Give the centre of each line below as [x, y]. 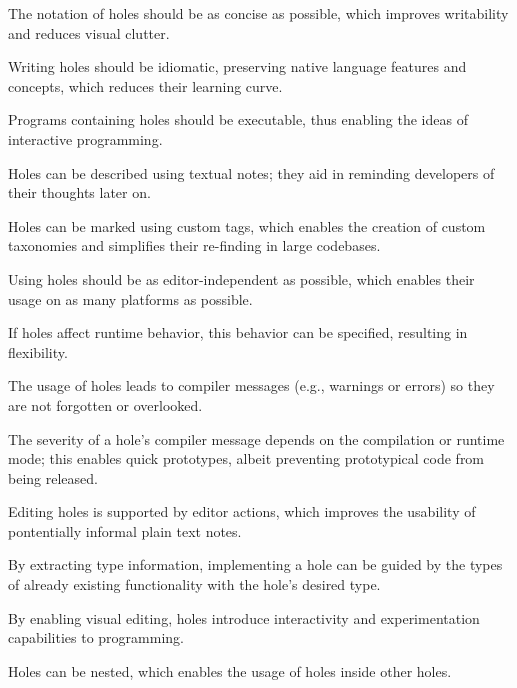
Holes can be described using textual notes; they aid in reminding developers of [251, 172]
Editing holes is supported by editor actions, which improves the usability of [242, 511]
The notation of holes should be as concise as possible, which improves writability [258, 13]
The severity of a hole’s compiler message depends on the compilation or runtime [256, 438]
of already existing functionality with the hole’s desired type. [194, 584]
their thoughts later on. [79, 192]
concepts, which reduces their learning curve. [145, 85]
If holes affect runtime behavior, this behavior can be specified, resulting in [238, 332]
